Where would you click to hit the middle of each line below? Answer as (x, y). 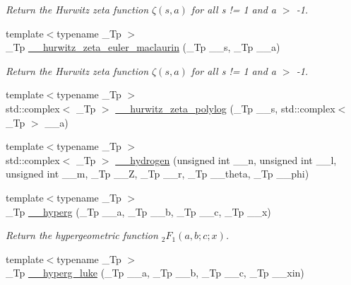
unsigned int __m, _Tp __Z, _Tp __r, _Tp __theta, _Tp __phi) (157, 174)
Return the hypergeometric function (82, 235)
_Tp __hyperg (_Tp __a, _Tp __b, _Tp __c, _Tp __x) (138, 211)
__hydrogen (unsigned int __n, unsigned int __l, (226, 159)
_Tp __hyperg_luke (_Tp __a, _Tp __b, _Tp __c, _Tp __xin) (155, 273)
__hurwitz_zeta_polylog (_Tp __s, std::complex (225, 108)
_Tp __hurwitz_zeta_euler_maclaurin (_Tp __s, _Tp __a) (143, 47)
